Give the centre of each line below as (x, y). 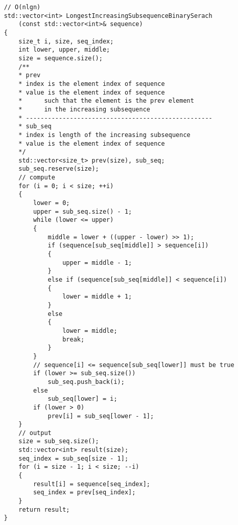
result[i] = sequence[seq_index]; (91, 484)
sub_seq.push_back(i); (86, 382)
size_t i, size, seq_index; (66, 41)
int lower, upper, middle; (64, 50)
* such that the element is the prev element (106, 101)
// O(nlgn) (22, 7)
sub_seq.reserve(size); (59, 169)
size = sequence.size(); (61, 58)
